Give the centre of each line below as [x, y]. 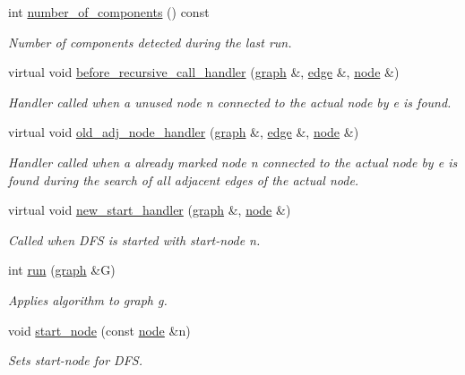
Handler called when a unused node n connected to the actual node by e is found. [230, 102]
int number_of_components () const [109, 12]
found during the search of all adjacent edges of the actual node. [184, 179]
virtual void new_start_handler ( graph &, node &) [150, 210]
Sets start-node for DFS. [75, 360]
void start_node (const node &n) [99, 330]
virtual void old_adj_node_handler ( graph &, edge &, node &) [184, 132]
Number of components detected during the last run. [150, 42]
